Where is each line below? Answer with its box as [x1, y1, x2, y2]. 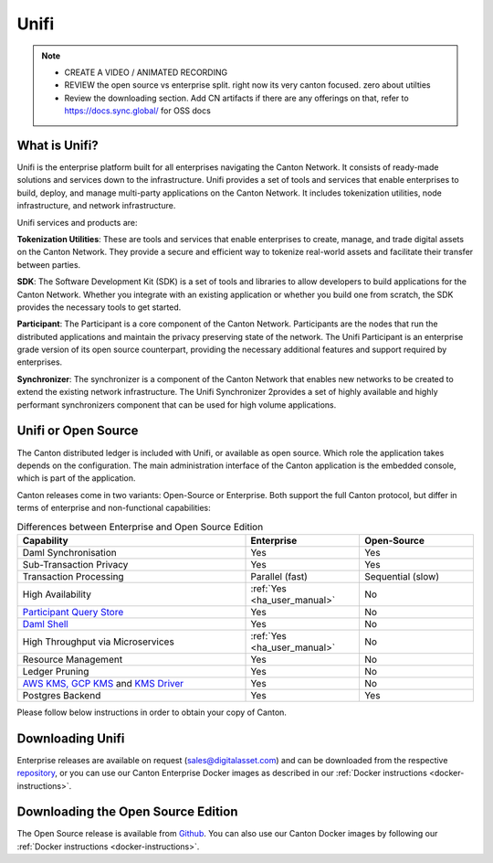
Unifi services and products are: [16, 217, 138, 228]
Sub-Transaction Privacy [22, 558, 129, 570]
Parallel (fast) [250, 570, 308, 582]
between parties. [16, 259, 81, 270]
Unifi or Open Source [16, 423, 139, 439]
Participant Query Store [22, 605, 124, 618]
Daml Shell [22, 617, 68, 630]
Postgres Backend [22, 688, 101, 701]
